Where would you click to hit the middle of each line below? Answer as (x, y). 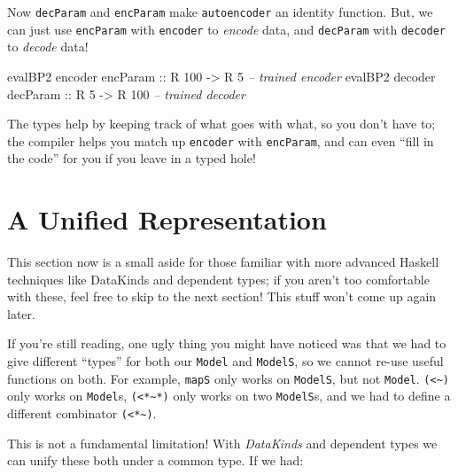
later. (21, 313)
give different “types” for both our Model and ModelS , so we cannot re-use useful (225, 361)
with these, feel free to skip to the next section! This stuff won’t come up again (222, 296)
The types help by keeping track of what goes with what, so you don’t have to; (221, 124)
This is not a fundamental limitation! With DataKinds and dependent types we (222, 443)
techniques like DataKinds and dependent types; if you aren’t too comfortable (218, 279)
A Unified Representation (167, 219)
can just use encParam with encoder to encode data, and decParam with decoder (227, 29)
